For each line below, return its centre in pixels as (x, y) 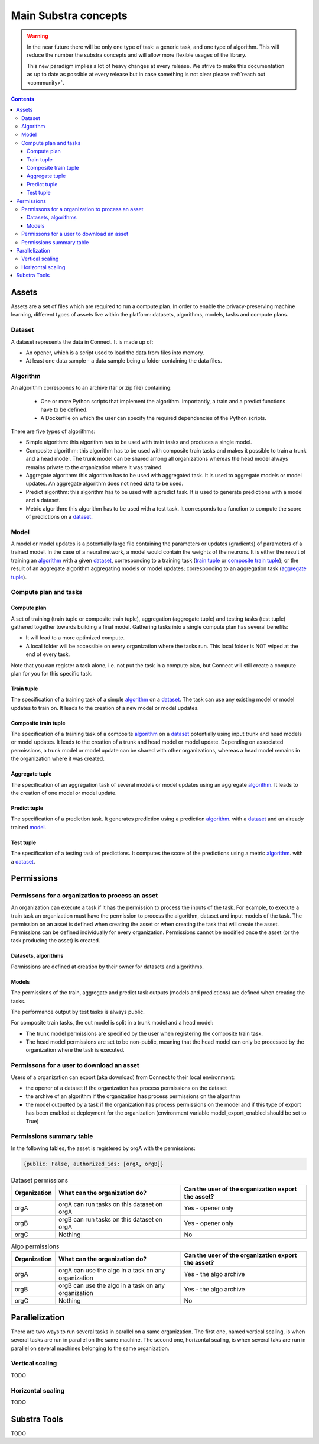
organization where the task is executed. (75, 1050)
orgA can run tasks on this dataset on (110, 1204)
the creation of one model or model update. (64, 793)
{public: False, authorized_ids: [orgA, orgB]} (93, 1164)
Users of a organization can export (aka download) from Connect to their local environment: (123, 1077)
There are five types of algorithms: (53, 431)
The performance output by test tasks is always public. (78, 1012)
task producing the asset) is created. (56, 941)
